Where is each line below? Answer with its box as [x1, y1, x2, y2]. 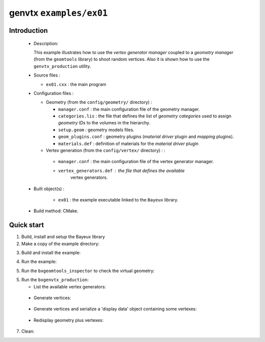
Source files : [33, 72, 61, 78]
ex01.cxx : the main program [46, 81, 106, 87]
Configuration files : [33, 90, 74, 96]
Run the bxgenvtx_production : [21, 277, 89, 283]
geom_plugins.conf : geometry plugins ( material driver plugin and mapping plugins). [58, 134, 234, 140]
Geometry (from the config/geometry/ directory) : [46, 99, 152, 105]
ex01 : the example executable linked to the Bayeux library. [58, 197, 179, 202]
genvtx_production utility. [33, 63, 91, 69]
